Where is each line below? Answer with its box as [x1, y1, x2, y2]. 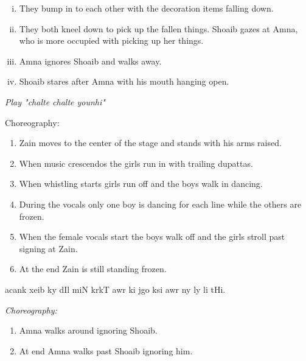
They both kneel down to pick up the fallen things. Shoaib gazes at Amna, [19, 22, 298, 35]
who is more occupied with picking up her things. [19, 34, 204, 47]
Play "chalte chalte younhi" [5, 95, 105, 108]
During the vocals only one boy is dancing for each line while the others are [19, 197, 302, 210]
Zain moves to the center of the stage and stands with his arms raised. [19, 136, 282, 149]
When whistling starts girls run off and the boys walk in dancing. [19, 177, 263, 190]
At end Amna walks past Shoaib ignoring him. [19, 344, 193, 357]
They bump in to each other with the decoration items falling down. [19, 2, 274, 14]
